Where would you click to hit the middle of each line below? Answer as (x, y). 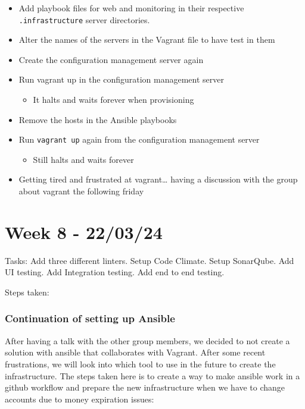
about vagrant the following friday (81, 191)
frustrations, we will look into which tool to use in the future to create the (140, 364)
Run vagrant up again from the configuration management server (139, 139)
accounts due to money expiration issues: (80, 399)
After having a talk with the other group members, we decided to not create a (147, 340)
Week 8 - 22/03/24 (84, 232)
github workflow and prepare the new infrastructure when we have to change (145, 387)
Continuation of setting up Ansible (90, 318)
